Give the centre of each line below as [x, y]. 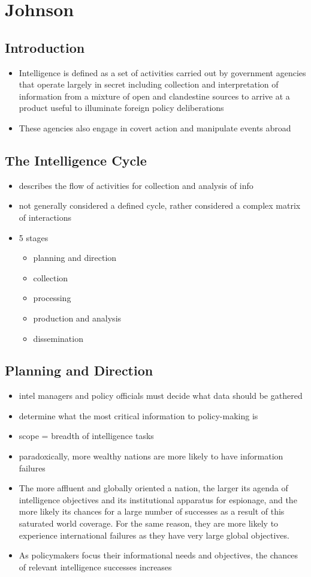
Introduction [45, 47]
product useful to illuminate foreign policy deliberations [121, 108]
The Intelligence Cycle [76, 160]
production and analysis [77, 318]
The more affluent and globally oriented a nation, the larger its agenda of [153, 488]
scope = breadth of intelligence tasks [86, 436]
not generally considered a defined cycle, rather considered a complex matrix [160, 205]
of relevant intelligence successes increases [95, 567]
